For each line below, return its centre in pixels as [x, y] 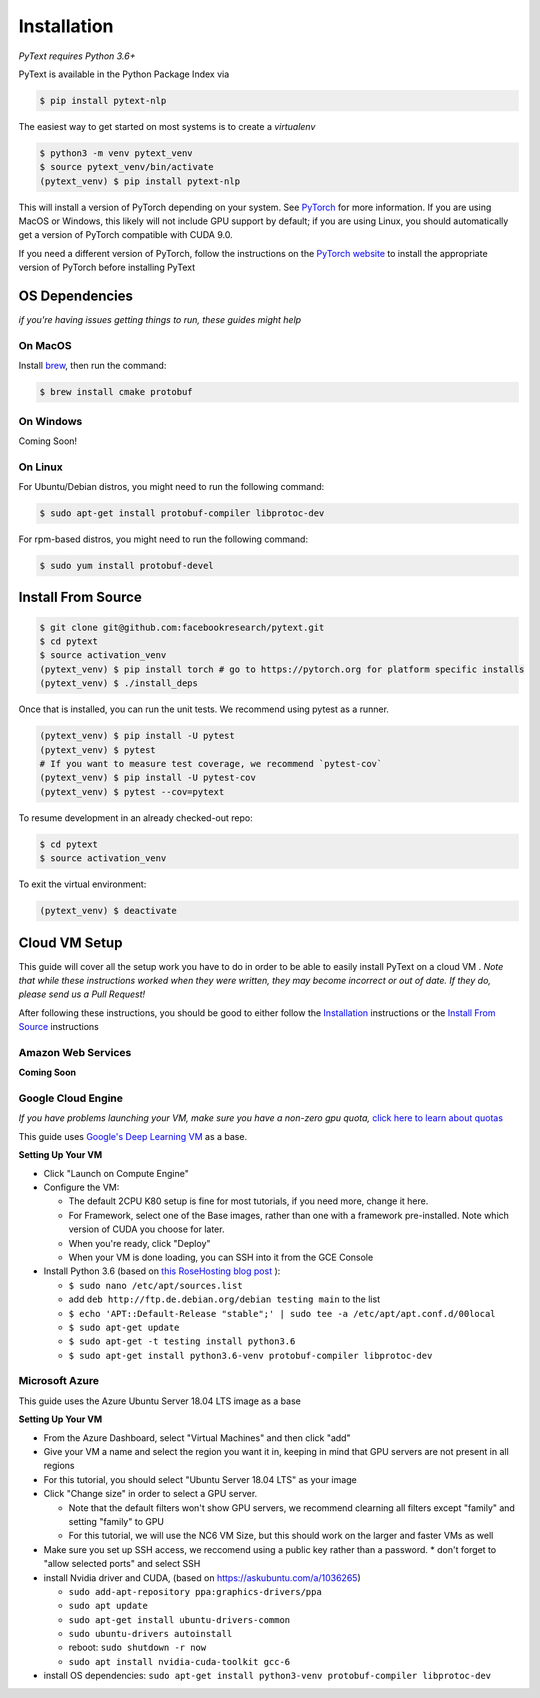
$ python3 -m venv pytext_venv [116, 153]
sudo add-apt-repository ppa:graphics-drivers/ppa [195, 1591]
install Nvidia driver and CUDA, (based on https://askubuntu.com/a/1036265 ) [202, 1577]
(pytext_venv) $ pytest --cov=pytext [132, 791]
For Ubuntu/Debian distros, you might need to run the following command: [171, 487]
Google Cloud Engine [71, 1098]
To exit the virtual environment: [82, 884]
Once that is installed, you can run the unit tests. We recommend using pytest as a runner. [204, 709]
